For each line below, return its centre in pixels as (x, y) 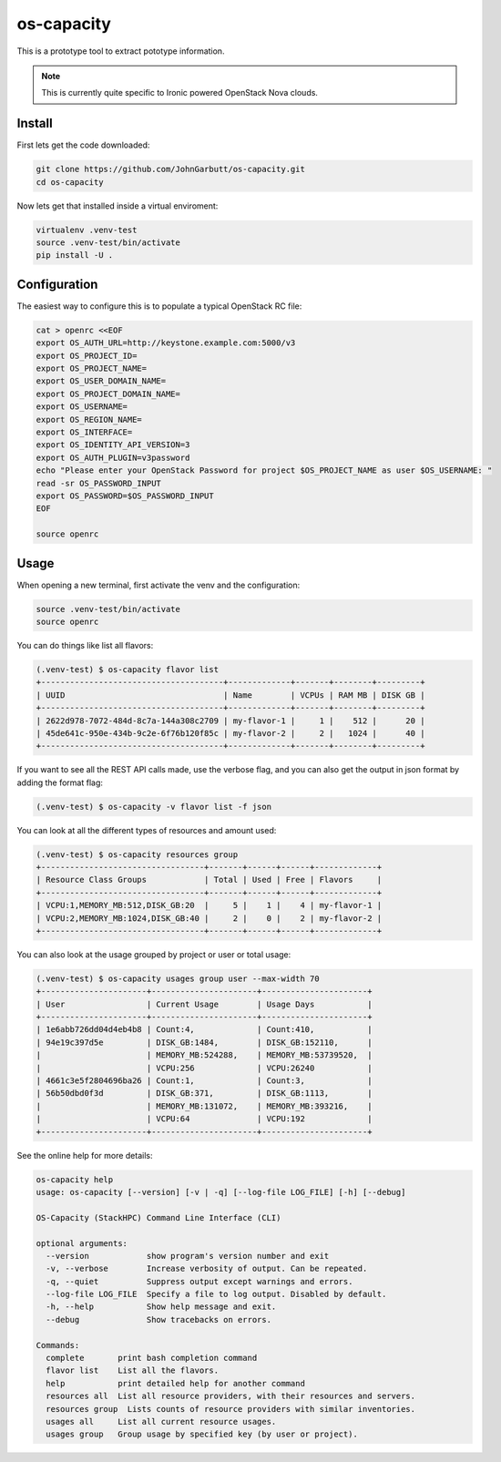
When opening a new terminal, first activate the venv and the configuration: (158, 585)
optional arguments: (82, 1243)
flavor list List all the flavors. (132, 1370)
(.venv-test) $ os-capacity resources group (137, 854)
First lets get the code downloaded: (83, 145)
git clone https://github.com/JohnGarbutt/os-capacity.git (170, 169)
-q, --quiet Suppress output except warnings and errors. (199, 1281)
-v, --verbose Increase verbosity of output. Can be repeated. (207, 1269)
